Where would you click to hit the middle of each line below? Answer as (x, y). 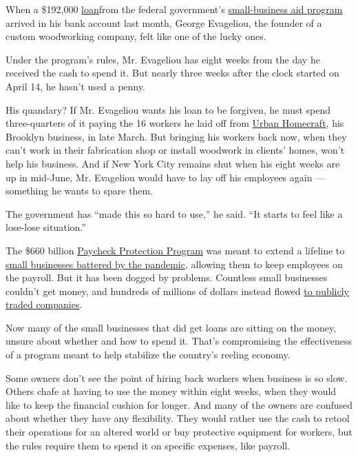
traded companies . (44, 304)
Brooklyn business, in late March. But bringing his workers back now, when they (176, 136)
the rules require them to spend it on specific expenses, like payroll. (148, 445)
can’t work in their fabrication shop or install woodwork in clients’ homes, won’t (175, 150)
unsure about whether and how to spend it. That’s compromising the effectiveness (179, 341)
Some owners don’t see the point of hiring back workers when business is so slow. (177, 377)
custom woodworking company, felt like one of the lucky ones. (136, 36)
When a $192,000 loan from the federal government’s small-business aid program (174, 9)
